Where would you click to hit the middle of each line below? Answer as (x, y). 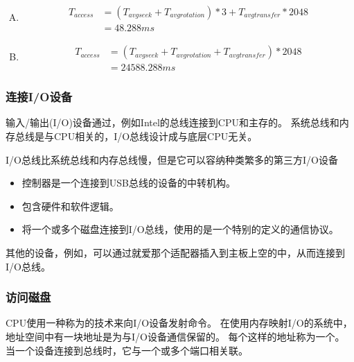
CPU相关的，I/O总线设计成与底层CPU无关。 (156, 136)
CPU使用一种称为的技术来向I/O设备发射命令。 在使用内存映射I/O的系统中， (179, 323)
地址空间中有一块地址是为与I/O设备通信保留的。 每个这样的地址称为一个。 (175, 336)
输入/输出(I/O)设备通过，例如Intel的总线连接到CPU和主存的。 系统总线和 (172, 122)
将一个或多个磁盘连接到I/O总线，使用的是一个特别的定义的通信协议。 (180, 229)
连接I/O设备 (39, 97)
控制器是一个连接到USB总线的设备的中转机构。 (129, 183)
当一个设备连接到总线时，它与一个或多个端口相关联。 (127, 350)
